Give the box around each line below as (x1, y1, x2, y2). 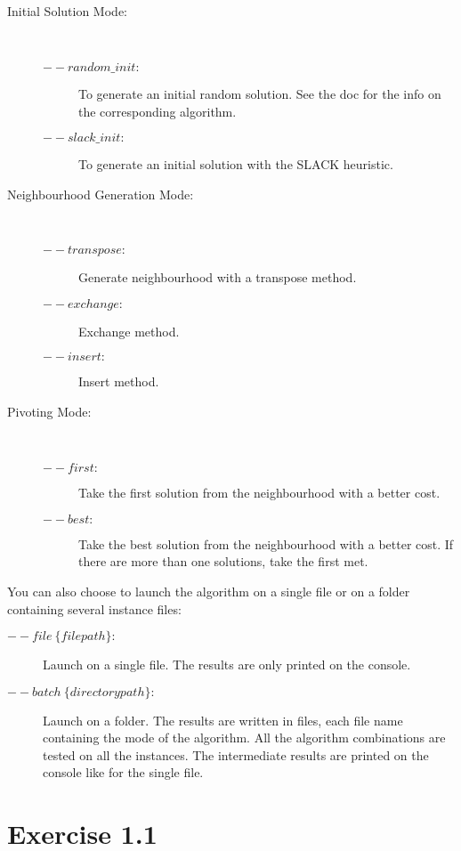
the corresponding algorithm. (78, 101, 237, 120)
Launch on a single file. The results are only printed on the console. (43, 655, 411, 674)
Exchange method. (78, 321, 180, 340)
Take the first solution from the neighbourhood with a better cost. (78, 483, 441, 502)
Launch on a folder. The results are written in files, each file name (43, 710, 403, 729)
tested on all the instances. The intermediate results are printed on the (43, 745, 429, 764)
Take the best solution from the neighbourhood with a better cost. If (78, 534, 454, 553)
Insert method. (78, 372, 159, 391)
